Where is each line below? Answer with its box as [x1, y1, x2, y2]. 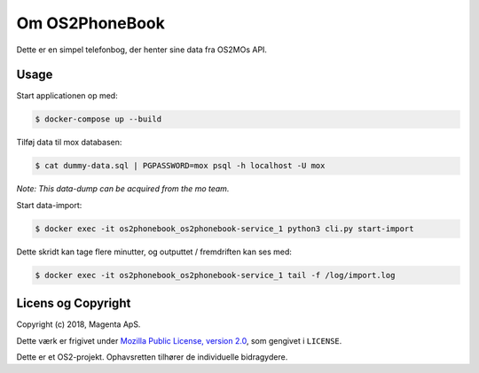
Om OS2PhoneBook [16, 13, 166, 33]
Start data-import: [16, 199, 82, 210]
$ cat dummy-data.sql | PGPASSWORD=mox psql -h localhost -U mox [35, 160, 326, 171]
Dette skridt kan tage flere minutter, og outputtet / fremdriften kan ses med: [16, 246, 293, 257]
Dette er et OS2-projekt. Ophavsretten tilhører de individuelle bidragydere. [16, 352, 288, 362]
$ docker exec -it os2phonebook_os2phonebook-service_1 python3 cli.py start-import [35, 223, 414, 234]
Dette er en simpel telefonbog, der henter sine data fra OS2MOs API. [16, 44, 268, 55]
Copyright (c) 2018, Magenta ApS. [16, 319, 141, 330]
